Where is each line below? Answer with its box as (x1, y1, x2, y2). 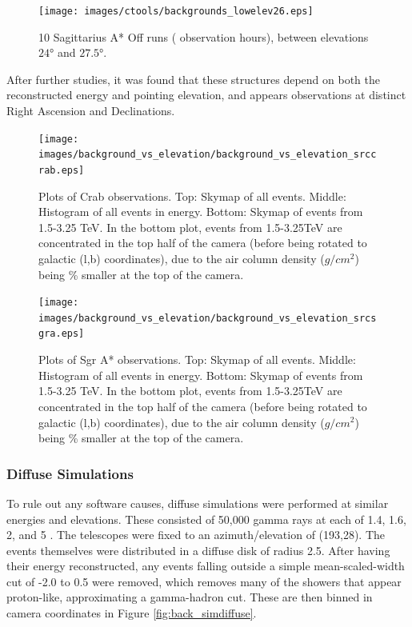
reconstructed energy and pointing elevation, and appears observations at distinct (6, 86, 406, 103)
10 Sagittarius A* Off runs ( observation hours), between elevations (38, 28, 369, 45)
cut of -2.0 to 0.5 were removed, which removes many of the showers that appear (6, 573, 402, 589)
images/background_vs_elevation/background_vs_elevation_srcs (38, 312, 377, 324)
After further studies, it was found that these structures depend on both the (6, 70, 380, 87)
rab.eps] (38, 164, 85, 176)
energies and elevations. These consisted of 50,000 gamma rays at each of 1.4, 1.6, (6, 510, 406, 527)
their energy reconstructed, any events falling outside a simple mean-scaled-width (6, 557, 405, 574)
